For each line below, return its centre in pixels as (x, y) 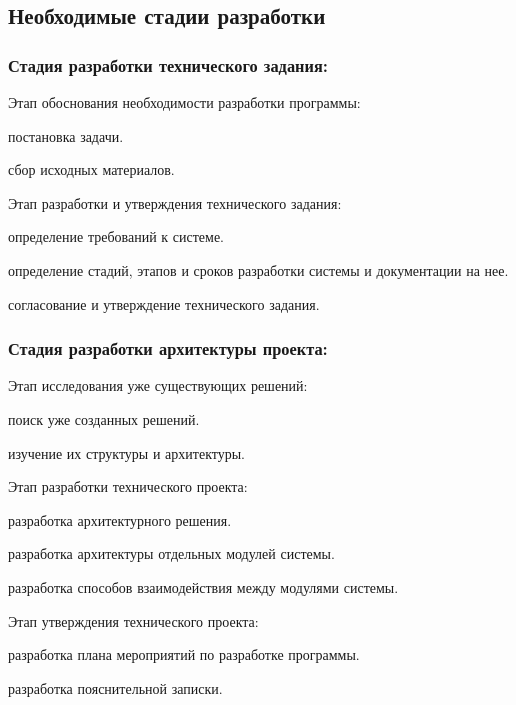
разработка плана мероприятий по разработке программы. (184, 654)
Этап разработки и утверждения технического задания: (175, 202)
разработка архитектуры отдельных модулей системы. (171, 553)
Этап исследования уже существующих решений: (158, 385)
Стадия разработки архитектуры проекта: (168, 348)
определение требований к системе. (116, 236)
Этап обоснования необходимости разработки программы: (184, 102)
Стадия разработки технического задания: (168, 64)
